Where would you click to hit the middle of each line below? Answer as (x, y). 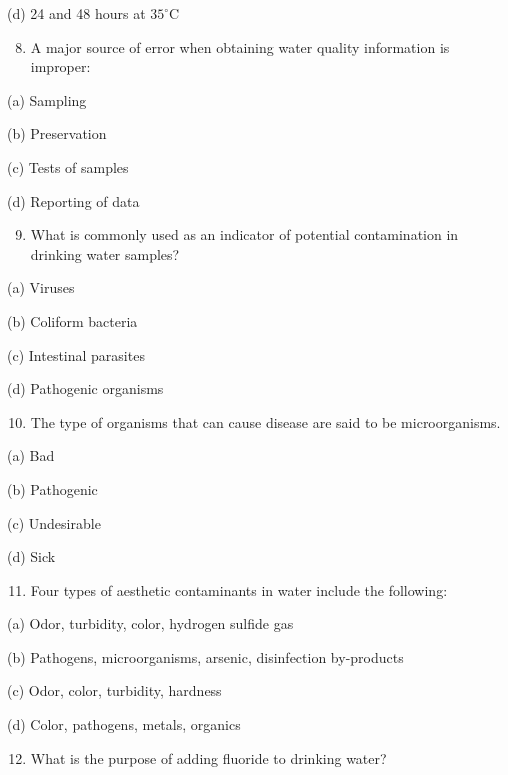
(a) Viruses (41, 287)
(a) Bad (31, 455)
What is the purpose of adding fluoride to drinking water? (208, 757)
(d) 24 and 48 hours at (76, 13)
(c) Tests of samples (68, 166)
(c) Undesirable (54, 522)
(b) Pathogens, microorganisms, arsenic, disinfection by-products (205, 656)
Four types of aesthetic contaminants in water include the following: (239, 589)
